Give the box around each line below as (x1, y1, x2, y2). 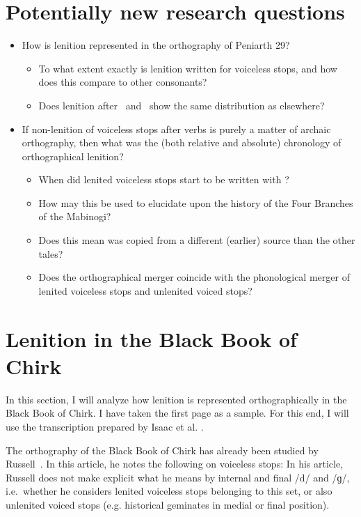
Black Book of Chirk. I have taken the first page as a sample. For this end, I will (6, 406, 349, 420)
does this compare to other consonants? (38, 75, 207, 89)
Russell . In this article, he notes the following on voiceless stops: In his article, (6, 456, 344, 471)
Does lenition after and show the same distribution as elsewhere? (38, 98, 325, 112)
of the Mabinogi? (38, 209, 111, 224)
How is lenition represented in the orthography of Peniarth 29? (22, 38, 290, 52)
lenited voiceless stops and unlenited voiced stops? (38, 283, 252, 298)
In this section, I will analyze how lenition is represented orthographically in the (6, 392, 347, 406)
